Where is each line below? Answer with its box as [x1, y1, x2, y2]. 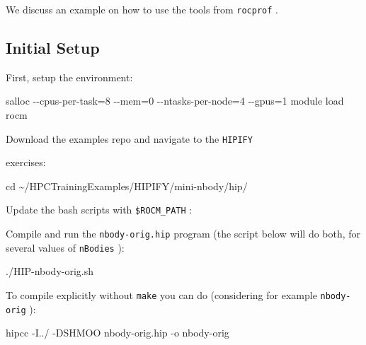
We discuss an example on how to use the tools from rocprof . [6, 2, 278, 16]
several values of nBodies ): [6, 240, 125, 255]
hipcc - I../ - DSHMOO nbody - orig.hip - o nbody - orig [6, 325, 229, 340]
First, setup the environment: [6, 69, 133, 84]
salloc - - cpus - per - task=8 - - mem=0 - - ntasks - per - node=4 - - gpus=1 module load [6, 93, 344, 108]
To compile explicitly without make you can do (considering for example [6, 288, 317, 303]
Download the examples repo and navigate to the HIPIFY [6, 131, 253, 146]
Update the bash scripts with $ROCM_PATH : [6, 202, 193, 217]
